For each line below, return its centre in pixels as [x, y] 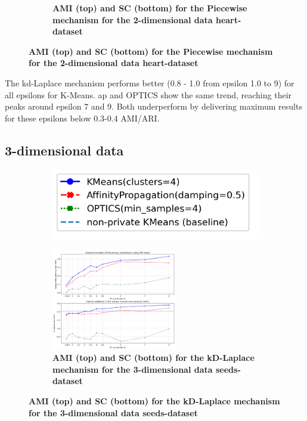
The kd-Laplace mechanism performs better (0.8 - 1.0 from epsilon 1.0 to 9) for [150, 82]
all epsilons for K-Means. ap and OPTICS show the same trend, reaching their [148, 94]
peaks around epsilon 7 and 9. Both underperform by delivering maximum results [153, 106]
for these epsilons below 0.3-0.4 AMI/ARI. [82, 118]
